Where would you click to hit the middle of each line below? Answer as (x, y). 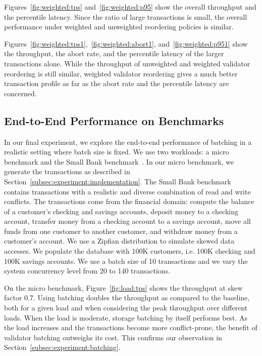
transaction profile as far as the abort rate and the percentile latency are (117, 83)
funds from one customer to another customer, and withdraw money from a (121, 231)
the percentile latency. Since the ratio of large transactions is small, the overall (126, 16)
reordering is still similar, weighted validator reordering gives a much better (121, 73)
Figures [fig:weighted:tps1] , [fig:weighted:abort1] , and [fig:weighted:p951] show (126, 43)
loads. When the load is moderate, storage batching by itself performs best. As (126, 317)
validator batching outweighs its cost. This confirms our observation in (113, 337)
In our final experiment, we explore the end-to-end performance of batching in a (128, 142)
